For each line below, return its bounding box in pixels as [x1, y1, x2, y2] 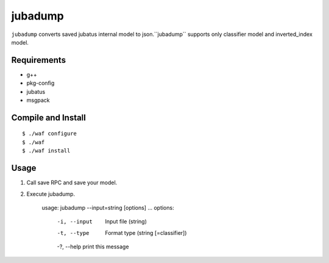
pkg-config [26, 79, 55, 87]
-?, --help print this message [57, 243, 129, 250]
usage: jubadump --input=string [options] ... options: [41, 204, 174, 211]
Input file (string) [105, 218, 147, 225]
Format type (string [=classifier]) [105, 229, 187, 236]
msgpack [26, 96, 50, 104]
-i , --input [57, 218, 93, 225]
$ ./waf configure [22, 130, 77, 137]
